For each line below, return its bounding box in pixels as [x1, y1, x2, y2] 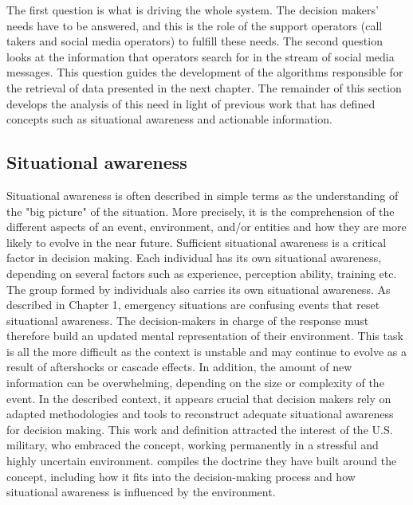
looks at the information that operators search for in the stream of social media [6, 48, 395, 65]
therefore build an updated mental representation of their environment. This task [6, 327, 403, 344]
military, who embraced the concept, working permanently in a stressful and [6, 436, 379, 453]
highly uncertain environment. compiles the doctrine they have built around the [6, 452, 397, 469]
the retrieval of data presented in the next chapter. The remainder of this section [6, 79, 402, 96]
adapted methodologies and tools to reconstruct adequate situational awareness [6, 405, 394, 422]
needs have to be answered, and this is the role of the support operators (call [6, 17, 383, 33]
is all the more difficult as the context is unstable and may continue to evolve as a [6, 343, 407, 359]
